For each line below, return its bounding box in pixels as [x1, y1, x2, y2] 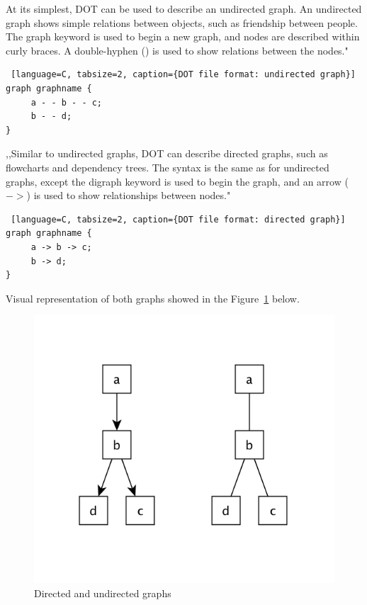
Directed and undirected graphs [34, 585, 171, 600]
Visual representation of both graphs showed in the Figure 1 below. [6, 290, 300, 305]
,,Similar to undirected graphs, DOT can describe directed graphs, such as [6, 146, 328, 161]
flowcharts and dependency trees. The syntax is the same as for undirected [6, 159, 329, 174]
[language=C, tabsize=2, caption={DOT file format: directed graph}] [11, 214, 346, 225]
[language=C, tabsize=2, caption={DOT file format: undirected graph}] [11, 69, 356, 80]
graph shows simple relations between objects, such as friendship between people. [6, 15, 358, 30]
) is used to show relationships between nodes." [26, 188, 231, 203]
